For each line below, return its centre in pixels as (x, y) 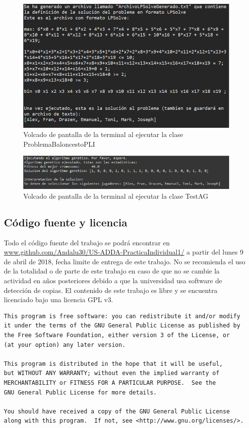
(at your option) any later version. (65, 345)
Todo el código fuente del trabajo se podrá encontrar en (87, 242)
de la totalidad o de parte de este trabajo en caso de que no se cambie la (112, 271)
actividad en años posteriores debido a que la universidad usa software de (113, 281)
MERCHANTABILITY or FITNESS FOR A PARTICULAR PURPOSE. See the (110, 383)
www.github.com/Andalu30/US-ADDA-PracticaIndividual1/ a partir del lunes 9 (124, 252)
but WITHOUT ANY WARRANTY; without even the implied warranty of (112, 373)
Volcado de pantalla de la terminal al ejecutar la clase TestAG (116, 196)
